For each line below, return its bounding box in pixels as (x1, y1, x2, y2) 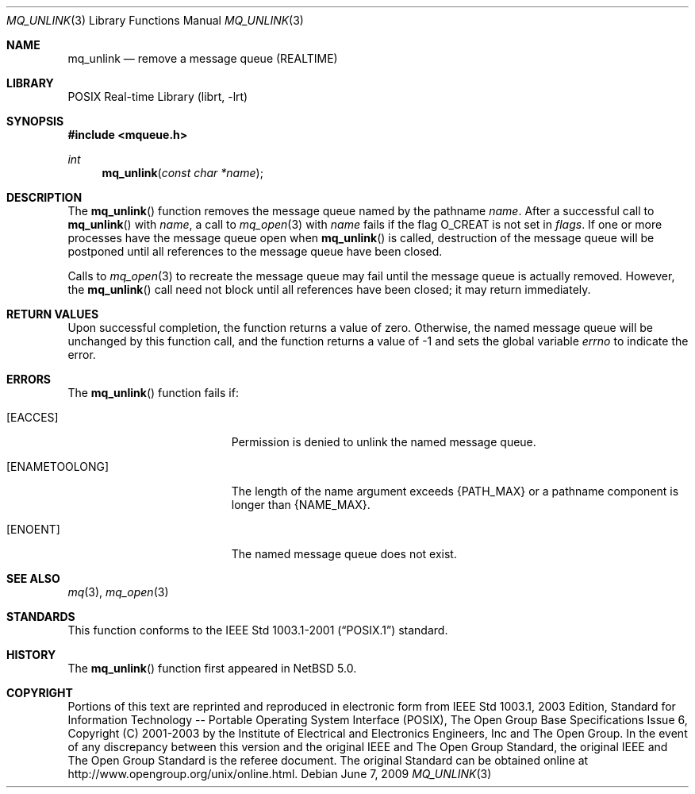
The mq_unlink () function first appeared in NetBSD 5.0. (67, 661, 357, 675)
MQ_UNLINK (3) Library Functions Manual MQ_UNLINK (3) (6, 13, 304, 27)
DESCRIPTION (6, 191, 83, 204)
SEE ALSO (6, 572, 60, 585)
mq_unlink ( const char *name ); (102, 166, 263, 179)
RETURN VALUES (6, 307, 99, 321)
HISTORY (6, 648, 56, 661)
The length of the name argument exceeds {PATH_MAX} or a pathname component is (231, 484, 679, 498)
